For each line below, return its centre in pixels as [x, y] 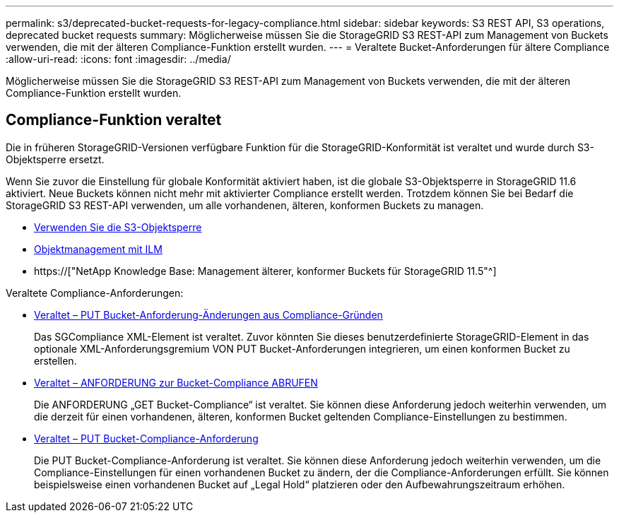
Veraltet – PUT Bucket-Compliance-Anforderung [146, 438]
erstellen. [55, 360]
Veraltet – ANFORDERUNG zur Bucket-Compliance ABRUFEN [176, 382]
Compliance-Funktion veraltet [114, 120]
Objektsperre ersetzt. [55, 159]
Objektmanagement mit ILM [98, 249]
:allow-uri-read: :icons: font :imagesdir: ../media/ [118, 59]
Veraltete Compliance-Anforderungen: [95, 293]
